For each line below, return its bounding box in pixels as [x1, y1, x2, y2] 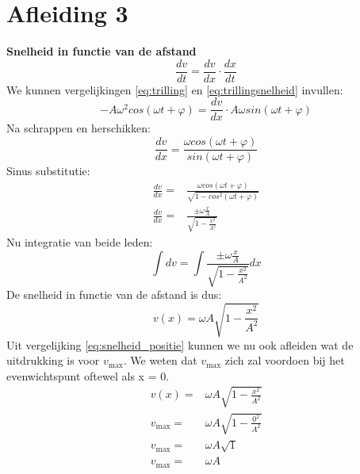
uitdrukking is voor [6, 352, 100, 369]
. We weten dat [123, 352, 197, 369]
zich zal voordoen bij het [224, 352, 345, 369]
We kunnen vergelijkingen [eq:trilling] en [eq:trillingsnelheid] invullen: [6, 81, 343, 97]
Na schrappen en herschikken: [6, 120, 151, 136]
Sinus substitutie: [6, 162, 90, 179]
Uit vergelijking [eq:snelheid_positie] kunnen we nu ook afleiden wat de [6, 336, 354, 353]
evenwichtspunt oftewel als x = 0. [6, 367, 170, 384]
